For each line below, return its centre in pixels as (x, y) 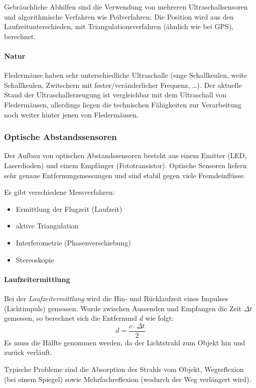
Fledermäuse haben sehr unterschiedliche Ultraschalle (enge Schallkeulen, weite (126, 75)
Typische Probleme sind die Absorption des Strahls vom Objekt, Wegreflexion (124, 369)
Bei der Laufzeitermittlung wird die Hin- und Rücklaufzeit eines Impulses (116, 298)
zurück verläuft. (28, 352)
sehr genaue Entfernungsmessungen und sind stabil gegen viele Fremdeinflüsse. (125, 175)
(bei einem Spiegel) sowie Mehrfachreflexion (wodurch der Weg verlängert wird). (128, 379)
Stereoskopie (35, 259)
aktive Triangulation (47, 226)
